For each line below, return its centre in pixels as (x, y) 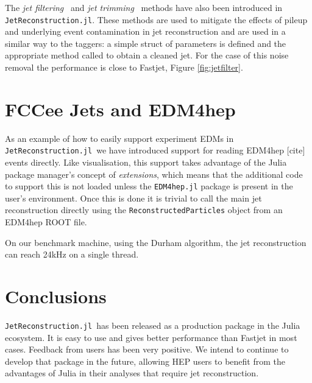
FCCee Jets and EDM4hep (120, 109)
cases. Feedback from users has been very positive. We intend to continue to (147, 349)
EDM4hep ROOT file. (46, 222)
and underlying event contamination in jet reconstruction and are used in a (145, 31)
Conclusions (56, 296)
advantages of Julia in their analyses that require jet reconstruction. (132, 373)
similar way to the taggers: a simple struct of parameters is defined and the (146, 43)
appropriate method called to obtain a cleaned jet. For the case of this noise (147, 55)
